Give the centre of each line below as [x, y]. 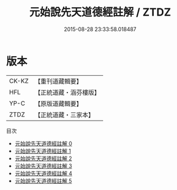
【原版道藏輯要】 [58, 103]
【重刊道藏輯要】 [58, 81]
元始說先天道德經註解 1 [43, 151]
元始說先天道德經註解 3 [44, 166]
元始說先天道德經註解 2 [44, 158]
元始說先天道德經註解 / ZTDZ [100, 12]
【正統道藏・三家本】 [64, 115]
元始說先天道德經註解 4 [44, 173]
